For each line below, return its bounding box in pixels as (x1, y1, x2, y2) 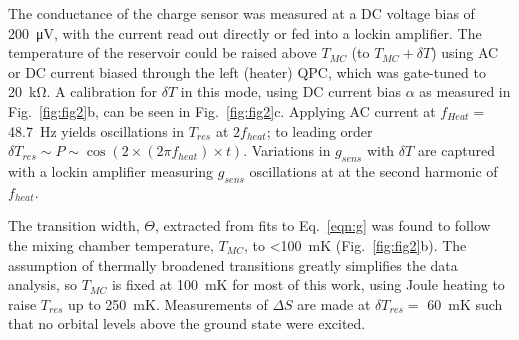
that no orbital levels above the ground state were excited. (8, 313, 366, 334)
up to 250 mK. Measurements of (68, 293, 268, 314)
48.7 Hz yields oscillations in (8, 120, 185, 141)
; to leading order (266, 120, 373, 141)
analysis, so (8, 274, 78, 295)
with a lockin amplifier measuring (8, 160, 214, 181)
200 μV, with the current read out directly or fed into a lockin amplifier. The (8, 22, 482, 43)
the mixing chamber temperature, (8, 234, 214, 255)
